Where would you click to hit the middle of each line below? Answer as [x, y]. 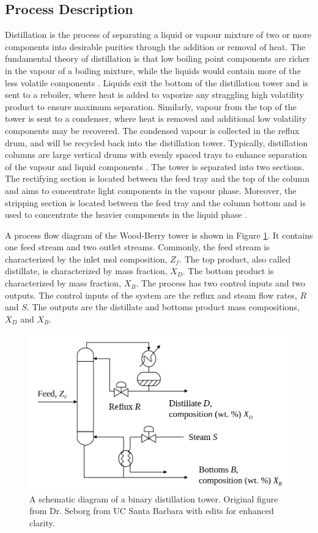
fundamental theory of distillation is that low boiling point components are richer [157, 58]
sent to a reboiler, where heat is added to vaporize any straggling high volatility [154, 95]
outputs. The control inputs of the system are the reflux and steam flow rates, [151, 295]
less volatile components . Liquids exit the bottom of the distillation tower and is [157, 82]
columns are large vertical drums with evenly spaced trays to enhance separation [156, 155]
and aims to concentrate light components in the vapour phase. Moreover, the [151, 190]
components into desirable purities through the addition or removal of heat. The [155, 46]
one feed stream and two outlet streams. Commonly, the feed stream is [137, 247]
